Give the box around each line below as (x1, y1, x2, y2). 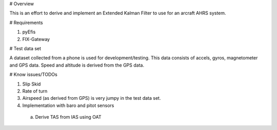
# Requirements (9, 19, 43, 26)
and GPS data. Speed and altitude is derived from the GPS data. (9, 62, 145, 68)
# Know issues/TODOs (9, 72, 57, 78)
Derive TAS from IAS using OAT (35, 114, 102, 120)
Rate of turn (22, 88, 48, 94)
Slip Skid (22, 81, 41, 87)
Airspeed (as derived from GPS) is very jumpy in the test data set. (22, 95, 161, 101)
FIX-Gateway (22, 36, 50, 42)
